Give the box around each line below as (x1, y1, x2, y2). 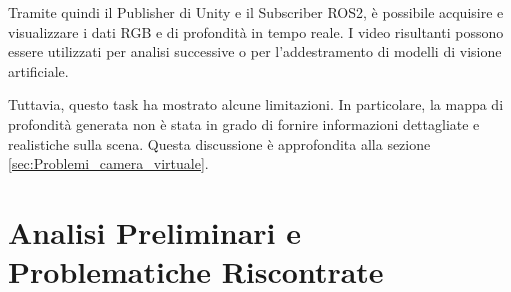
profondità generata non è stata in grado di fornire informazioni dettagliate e (8, 113, 480, 134)
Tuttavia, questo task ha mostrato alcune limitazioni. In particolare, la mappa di (8, 94, 504, 115)
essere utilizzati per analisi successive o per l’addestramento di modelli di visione (8, 41, 502, 62)
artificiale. (8, 60, 69, 81)
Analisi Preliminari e (8, 211, 301, 252)
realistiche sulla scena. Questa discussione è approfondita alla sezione (8, 133, 431, 154)
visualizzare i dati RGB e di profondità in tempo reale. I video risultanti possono (8, 21, 504, 42)
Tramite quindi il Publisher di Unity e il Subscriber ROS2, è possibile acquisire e (8, 2, 504, 22)
